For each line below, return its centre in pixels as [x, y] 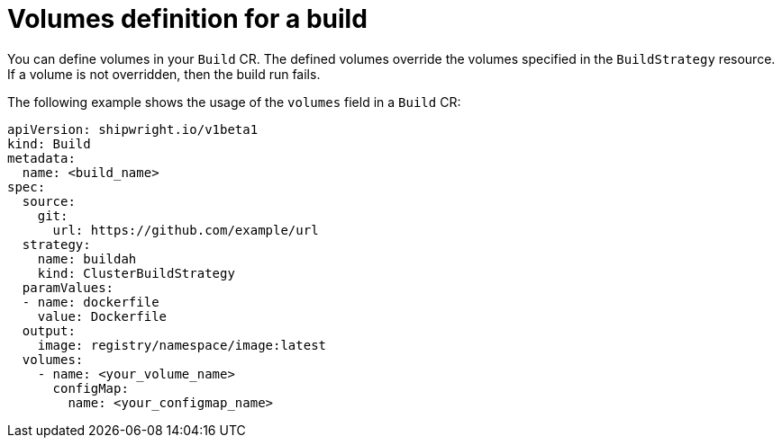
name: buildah [87, 258]
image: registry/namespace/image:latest [182, 345]
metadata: [41, 158]
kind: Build [49, 143]
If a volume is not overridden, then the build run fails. [164, 74]
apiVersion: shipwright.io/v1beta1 [133, 129]
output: [49, 330]
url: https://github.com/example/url [186, 230]
